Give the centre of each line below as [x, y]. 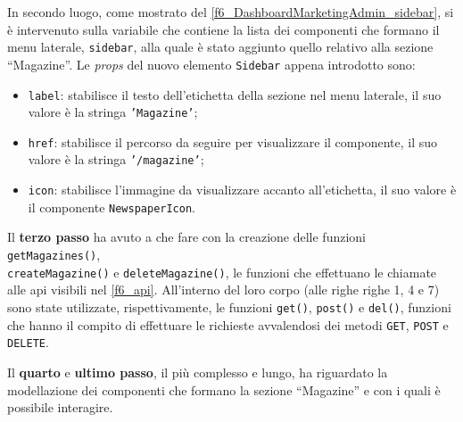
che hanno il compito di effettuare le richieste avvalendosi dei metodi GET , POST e [228, 324]
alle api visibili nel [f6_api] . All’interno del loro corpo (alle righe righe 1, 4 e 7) [223, 290]
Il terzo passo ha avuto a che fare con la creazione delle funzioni [186, 237]
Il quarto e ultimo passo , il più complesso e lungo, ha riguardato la [198, 372]
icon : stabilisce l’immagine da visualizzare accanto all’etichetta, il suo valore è [242, 190]
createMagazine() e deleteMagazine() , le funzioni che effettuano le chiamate [222, 272]
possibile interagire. [60, 407]
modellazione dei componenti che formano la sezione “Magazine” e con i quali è [224, 389]
